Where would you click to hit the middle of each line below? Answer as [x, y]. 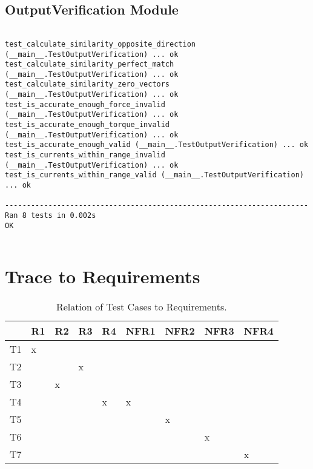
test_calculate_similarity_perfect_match [90, 64]
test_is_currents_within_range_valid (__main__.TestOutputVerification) [154, 175]
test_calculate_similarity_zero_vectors [87, 84]
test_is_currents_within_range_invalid [85, 155]
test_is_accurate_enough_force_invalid [85, 104]
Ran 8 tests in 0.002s [51, 216]
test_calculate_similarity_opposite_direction [100, 44]
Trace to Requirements [103, 276]
